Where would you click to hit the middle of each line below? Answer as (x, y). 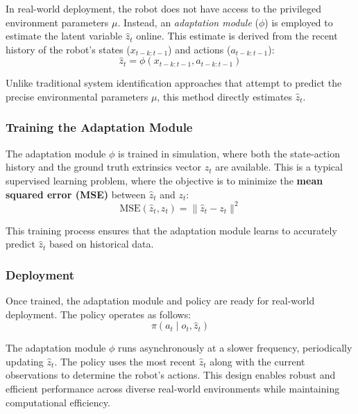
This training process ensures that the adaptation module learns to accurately (171, 230)
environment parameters (57, 22)
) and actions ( (199, 49)
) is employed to (299, 22)
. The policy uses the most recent (125, 361)
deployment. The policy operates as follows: (99, 314)
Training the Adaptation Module (99, 127)
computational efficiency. (58, 402)
